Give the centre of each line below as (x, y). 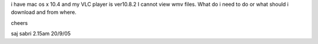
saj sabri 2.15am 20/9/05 (41, 34)
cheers (19, 23)
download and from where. (44, 12)
